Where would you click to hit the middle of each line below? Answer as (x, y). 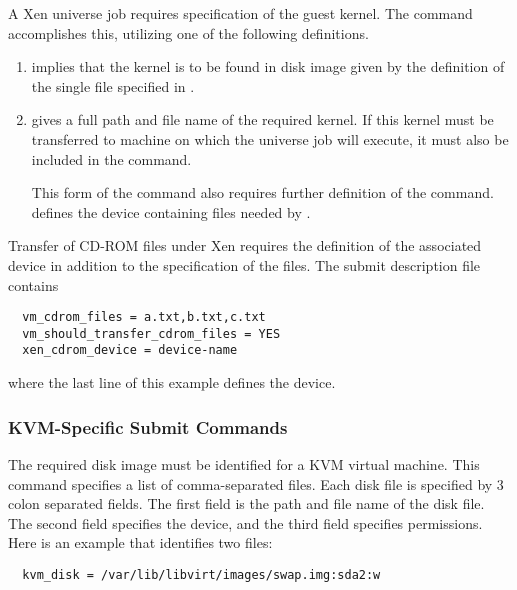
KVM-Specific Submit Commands (148, 426)
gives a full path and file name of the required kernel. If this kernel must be (262, 119)
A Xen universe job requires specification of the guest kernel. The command (240, 13)
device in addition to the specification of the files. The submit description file (244, 264)
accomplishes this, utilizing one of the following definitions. (188, 32)
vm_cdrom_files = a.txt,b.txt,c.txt (144, 317)
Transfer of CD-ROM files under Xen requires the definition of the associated (245, 245)
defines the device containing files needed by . (171, 211)
